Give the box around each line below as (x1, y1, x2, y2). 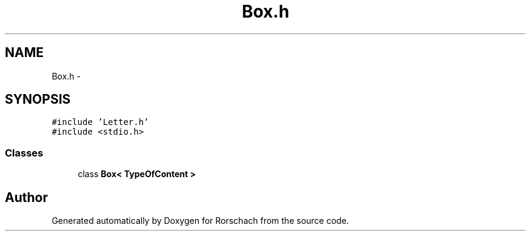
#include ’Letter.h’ (52, 117, 149, 127)
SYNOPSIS (5, 92, 71, 107)
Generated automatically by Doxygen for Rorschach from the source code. (52, 215, 349, 226)
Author (5, 189, 48, 205)
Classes (5, 146, 44, 159)
